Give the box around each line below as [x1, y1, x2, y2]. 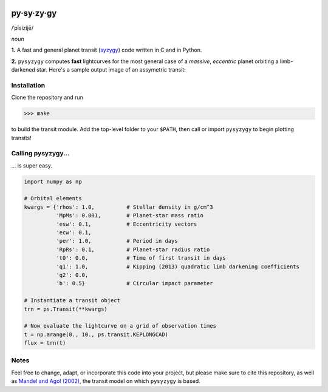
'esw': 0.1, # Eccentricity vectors [55, 220, 197, 228]
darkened [11, 66, 36, 73]
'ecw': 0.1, [55, 229, 92, 236]
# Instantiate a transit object [24, 297, 121, 304]
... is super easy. [11, 161, 53, 169]
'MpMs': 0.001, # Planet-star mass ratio [55, 212, 203, 219]
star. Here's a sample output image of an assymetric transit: [36, 66, 186, 73]
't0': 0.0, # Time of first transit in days [55, 255, 226, 262]
